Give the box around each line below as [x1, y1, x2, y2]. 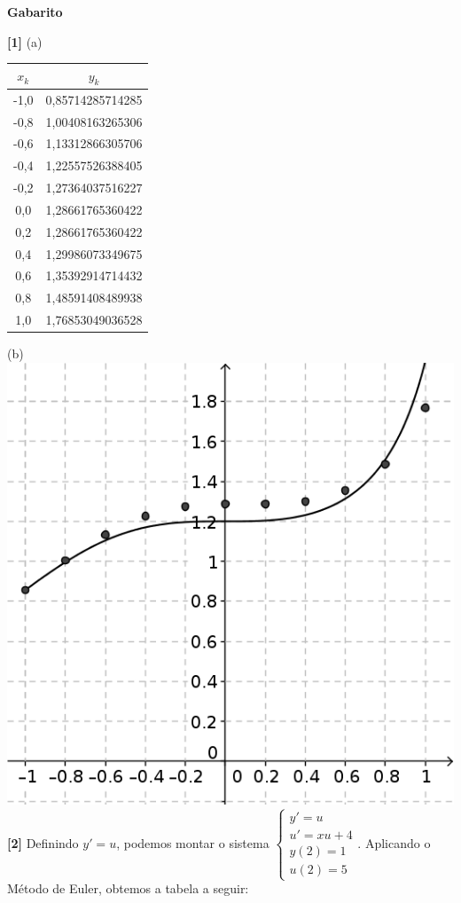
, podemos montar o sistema [116, 833, 270, 852]
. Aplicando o [357, 833, 431, 852]
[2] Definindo [7, 833, 79, 852]
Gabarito [7, 3, 63, 20]
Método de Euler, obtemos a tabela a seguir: [7, 879, 249, 898]
